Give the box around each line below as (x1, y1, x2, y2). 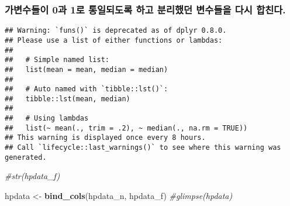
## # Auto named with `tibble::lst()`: (5, 85, 168, 94)
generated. (5, 153, 47, 162)
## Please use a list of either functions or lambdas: (5, 36, 223, 44)
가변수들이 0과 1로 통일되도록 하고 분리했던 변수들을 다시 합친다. (5, 2, 286, 16)
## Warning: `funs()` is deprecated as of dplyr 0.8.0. (5, 26, 227, 35)
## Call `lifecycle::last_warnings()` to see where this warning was (5, 143, 281, 152)
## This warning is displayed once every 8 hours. (5, 133, 206, 142)
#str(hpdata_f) (5, 170, 60, 182)
